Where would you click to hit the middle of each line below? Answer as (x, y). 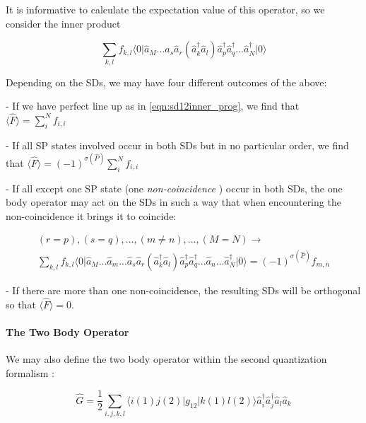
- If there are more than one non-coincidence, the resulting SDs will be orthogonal (183, 290)
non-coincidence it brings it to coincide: (91, 215)
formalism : (30, 372)
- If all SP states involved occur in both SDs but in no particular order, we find (177, 145)
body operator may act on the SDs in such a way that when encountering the (173, 202)
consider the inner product (63, 23)
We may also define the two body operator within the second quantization (166, 359)
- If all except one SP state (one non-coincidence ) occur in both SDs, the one (174, 188)
